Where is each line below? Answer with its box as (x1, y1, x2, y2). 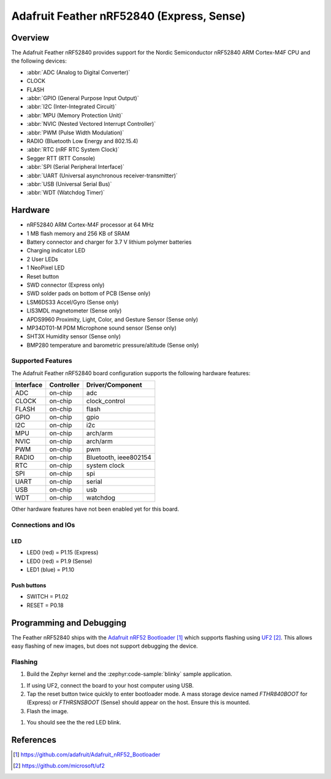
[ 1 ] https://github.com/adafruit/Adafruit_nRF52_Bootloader (13, 751, 161, 758)
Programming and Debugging (11, 618, 127, 628)
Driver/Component (86, 381, 142, 389)
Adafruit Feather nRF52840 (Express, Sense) (11, 9, 246, 23)
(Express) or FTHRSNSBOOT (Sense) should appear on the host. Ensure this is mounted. (26, 699, 251, 706)
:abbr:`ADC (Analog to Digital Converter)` (26, 68, 131, 76)
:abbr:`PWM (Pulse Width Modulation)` (26, 129, 124, 136)
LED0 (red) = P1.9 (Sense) (26, 557, 93, 565)
